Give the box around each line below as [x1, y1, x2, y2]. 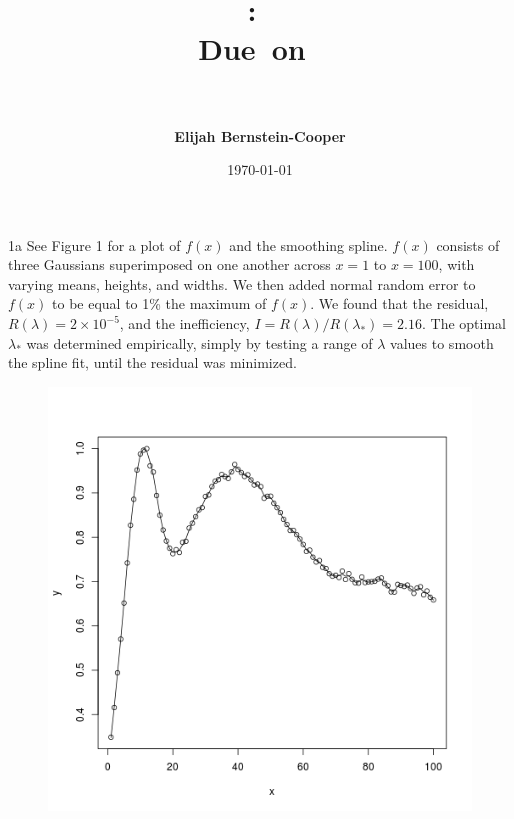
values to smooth [390, 332, 494, 353]
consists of [436, 234, 500, 255]
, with [438, 254, 475, 275]
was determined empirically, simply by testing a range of [26, 332, 373, 353]
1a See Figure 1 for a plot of [8, 234, 181, 255]
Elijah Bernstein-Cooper [174, 125, 346, 146]
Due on [198, 28, 306, 69]
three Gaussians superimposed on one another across [8, 254, 331, 275]
